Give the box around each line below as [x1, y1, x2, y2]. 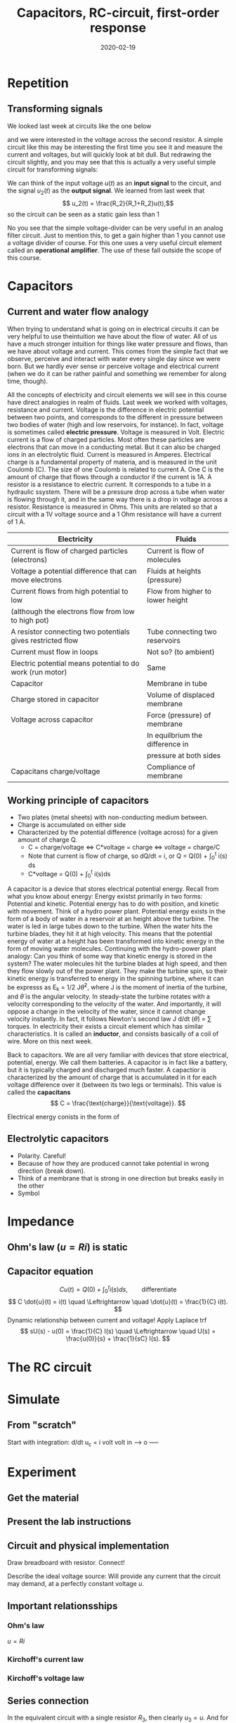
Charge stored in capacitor [11, 694, 100, 704]
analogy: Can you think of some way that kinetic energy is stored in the [7, 952, 213, 961]
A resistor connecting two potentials [11, 627, 130, 637]
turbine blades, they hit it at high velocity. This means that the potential [7, 930, 213, 938]
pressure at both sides [147, 750, 221, 760]
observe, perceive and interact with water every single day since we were [7, 354, 221, 363]
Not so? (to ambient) [147, 646, 215, 656]
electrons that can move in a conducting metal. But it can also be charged [7, 443, 221, 451]
